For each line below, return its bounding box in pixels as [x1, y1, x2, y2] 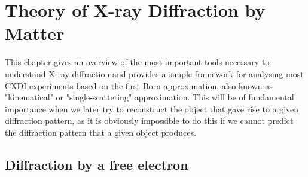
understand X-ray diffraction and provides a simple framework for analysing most [5, 67, 304, 80]
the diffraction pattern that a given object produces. [5, 126, 196, 138]
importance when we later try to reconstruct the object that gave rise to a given [5, 102, 299, 115]
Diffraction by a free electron [5, 155, 188, 173]
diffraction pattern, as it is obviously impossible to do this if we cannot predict [5, 114, 294, 127]
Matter [5, 21, 65, 45]
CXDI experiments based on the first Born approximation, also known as [5, 79, 273, 91]
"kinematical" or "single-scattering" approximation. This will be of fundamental [5, 91, 294, 103]
